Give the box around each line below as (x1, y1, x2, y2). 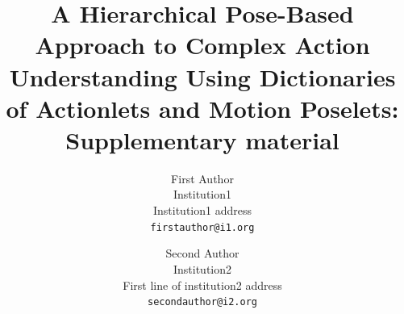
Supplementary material (65, 123, 339, 156)
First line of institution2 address (123, 276, 282, 293)
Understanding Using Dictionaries (9, 60, 396, 93)
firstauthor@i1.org (150, 221, 255, 233)
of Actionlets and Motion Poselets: (6, 91, 399, 124)
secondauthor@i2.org (147, 296, 258, 308)
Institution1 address (152, 202, 252, 219)
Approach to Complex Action (35, 28, 370, 61)
